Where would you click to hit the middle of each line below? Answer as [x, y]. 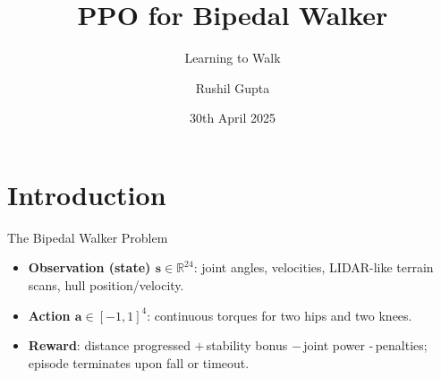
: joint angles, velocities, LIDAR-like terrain [314, 267]
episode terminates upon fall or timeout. [139, 362]
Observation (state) [89, 267]
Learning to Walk [233, 58]
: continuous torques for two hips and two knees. [280, 315]
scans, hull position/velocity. [106, 285]
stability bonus [247, 345]
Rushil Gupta [233, 87]
